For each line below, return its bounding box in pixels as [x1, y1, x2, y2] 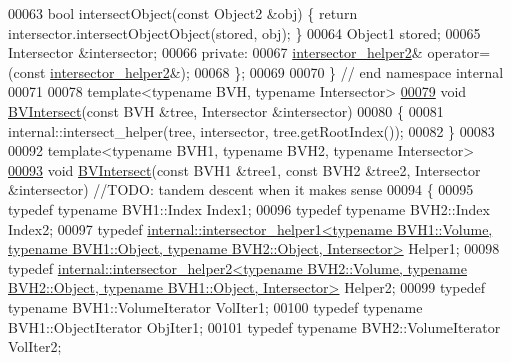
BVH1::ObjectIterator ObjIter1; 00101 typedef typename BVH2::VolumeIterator [8, 316, 501, 337]
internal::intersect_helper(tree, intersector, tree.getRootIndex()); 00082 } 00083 [8, 120, 495, 141]
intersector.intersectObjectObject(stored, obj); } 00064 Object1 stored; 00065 [8, 22, 481, 43]
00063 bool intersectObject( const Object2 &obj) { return [8, 3, 358, 23]
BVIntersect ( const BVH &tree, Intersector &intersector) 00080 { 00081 [8, 100, 444, 121]
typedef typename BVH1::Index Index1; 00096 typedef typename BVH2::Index [8, 198, 490, 219]
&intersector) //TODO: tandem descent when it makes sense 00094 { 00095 [8, 179, 474, 200]
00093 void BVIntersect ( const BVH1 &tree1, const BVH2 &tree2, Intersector [8, 159, 481, 180]
